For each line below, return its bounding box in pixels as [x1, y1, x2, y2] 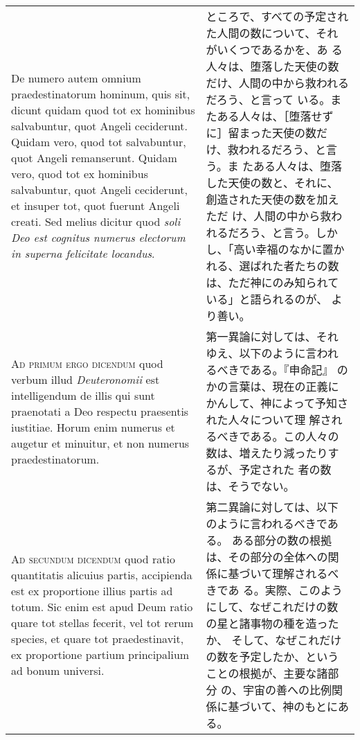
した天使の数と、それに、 [206, 175, 339, 191]
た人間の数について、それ [206, 25, 339, 41]
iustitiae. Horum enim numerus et [11, 419, 175, 435]
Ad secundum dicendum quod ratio [11, 551, 175, 567]
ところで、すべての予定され [206, 8, 349, 24]
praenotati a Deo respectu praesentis [11, 403, 189, 419]
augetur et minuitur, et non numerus [11, 434, 190, 451]
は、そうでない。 [206, 478, 295, 494]
